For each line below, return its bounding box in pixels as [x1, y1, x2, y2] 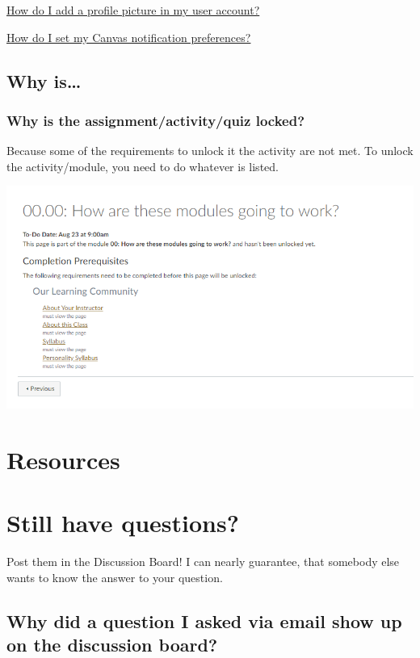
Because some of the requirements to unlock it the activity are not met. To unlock [6, 142, 414, 159]
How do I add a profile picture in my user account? [6, 2, 260, 18]
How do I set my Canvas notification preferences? [6, 28, 251, 45]
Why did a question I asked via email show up [6, 608, 402, 633]
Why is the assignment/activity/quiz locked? [6, 110, 305, 130]
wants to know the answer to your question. [6, 568, 223, 585]
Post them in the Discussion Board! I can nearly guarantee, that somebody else [6, 552, 400, 569]
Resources [6, 442, 120, 476]
